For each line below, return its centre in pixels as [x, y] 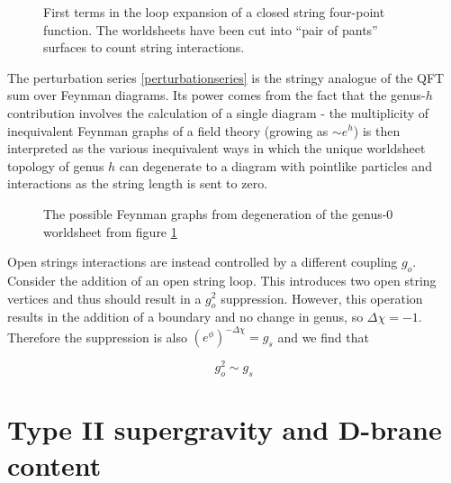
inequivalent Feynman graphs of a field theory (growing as [168, 130]
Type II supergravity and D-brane [225, 429]
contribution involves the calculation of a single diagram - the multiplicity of [218, 112]
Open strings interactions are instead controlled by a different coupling [203, 262]
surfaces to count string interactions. [144, 47]
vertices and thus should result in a [104, 298]
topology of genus [56, 165]
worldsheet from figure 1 [110, 231]
